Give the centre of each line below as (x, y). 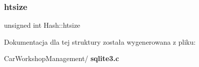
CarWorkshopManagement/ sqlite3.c (62, 58)
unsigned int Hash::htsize (42, 25)
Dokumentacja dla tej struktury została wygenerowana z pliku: (100, 41)
